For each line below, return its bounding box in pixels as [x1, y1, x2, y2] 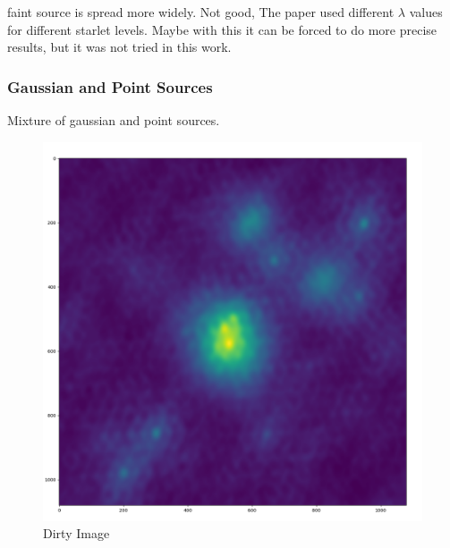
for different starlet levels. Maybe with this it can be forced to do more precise [7, 20, 437, 38]
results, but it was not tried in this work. [7, 38, 232, 56]
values [409, 3, 443, 21]
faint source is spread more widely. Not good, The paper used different [7, 3, 395, 21]
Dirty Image [43, 524, 110, 543]
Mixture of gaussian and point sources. [7, 111, 220, 129]
